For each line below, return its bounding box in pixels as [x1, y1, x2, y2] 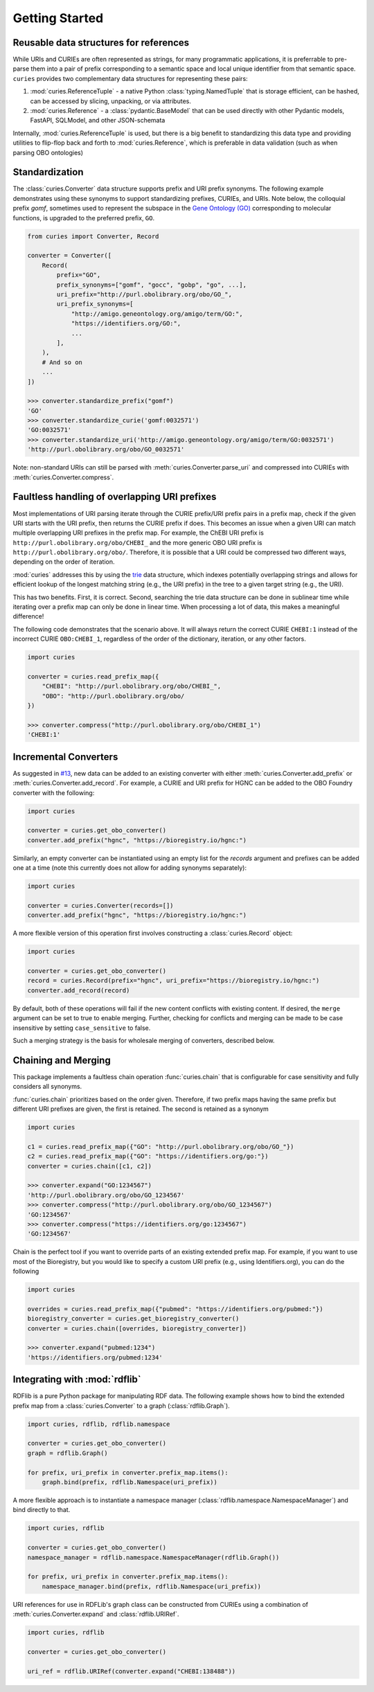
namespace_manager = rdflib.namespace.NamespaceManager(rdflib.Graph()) [27, 1553, 280, 1561]
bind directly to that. [12, 1506, 71, 1514]
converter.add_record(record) [27, 986, 130, 994]
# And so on [42, 358, 83, 366]
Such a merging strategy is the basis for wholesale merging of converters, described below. [12, 1036, 275, 1044]
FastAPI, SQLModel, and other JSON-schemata [30, 116, 166, 125]
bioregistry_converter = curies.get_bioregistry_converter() [27, 1315, 240, 1323]
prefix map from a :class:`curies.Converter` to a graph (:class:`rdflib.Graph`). [12, 1401, 230, 1409]
